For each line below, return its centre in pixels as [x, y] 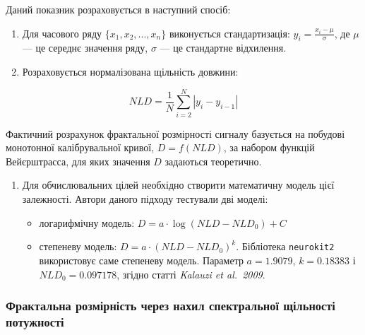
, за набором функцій [269, 147]
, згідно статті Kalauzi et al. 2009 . [191, 274]
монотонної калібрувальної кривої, [80, 147]
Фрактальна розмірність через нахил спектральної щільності [170, 306]
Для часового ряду [62, 33]
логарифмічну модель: [87, 222]
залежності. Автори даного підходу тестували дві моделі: [145, 199]
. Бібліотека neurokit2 [285, 246]
